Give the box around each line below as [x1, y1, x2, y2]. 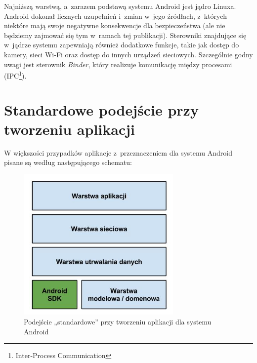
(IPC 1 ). [4, 69, 27, 81]
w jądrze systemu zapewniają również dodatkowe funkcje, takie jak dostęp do [4, 40, 239, 50]
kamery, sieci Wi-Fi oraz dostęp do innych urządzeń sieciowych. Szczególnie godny [4, 49, 253, 59]
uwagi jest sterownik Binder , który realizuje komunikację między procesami [4, 59, 232, 69]
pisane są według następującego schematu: [4, 157, 132, 167]
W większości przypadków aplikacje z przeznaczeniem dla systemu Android [4, 147, 232, 158]
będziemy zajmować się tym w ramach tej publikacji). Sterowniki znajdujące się [4, 30, 247, 40]
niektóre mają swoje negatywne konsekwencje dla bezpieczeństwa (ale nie [4, 20, 225, 31]
